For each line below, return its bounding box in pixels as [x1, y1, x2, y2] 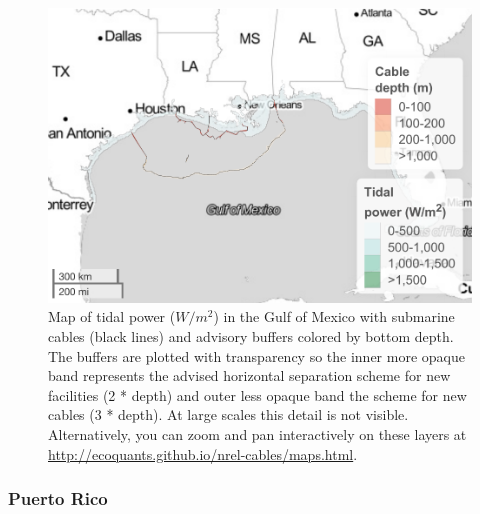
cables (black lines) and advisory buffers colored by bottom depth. [48, 326, 454, 347]
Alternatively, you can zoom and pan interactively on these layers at [48, 423, 467, 444]
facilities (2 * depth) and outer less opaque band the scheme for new [48, 384, 467, 405]
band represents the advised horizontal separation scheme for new [48, 365, 451, 386]
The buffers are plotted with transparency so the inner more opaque [48, 345, 465, 366]
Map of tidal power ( [48, 306, 176, 327]
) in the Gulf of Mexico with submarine [213, 306, 455, 327]
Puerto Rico [8, 486, 108, 511]
